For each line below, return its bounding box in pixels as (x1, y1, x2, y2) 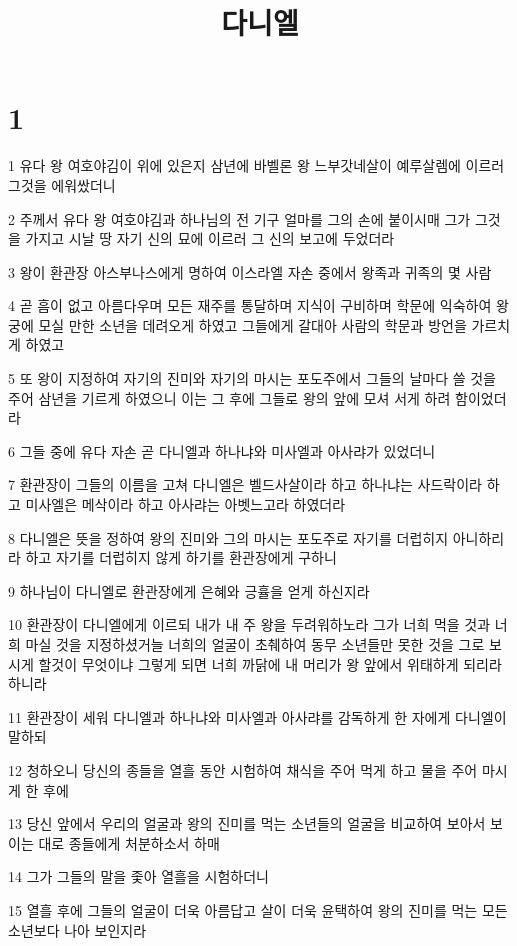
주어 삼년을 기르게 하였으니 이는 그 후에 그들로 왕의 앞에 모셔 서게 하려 (8, 387, 451, 408)
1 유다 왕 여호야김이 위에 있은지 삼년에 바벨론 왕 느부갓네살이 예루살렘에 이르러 (8, 155, 505, 176)
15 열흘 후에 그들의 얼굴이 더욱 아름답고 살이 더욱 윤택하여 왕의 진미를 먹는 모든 (8, 899, 508, 920)
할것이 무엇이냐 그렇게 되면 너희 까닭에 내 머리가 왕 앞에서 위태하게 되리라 (38, 653, 502, 674)
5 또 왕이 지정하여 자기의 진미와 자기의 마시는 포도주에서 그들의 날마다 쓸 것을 (8, 368, 496, 389)
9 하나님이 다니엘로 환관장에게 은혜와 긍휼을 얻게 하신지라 (8, 580, 370, 601)
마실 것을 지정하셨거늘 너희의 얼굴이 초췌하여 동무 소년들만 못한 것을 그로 (25, 634, 485, 654)
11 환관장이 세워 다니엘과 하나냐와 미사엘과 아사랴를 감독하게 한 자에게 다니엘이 (8, 706, 507, 727)
